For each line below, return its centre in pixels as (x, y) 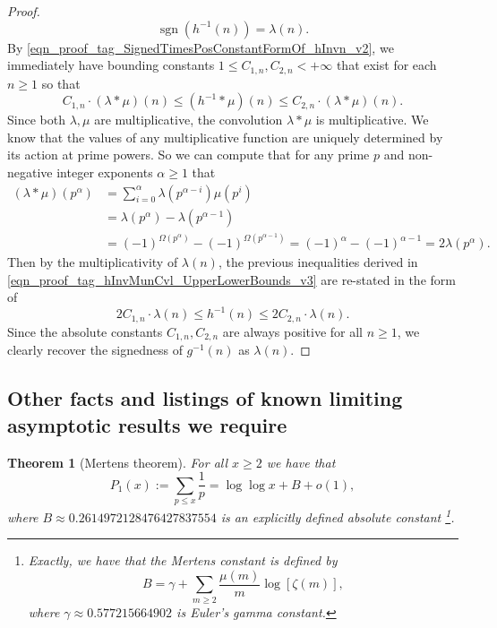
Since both (36, 120)
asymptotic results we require (147, 424)
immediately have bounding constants (111, 65)
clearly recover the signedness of (95, 350)
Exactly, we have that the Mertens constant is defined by (183, 560)
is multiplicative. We (372, 120)
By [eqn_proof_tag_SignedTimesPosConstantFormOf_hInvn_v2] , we (201, 47)
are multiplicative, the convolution (189, 120)
